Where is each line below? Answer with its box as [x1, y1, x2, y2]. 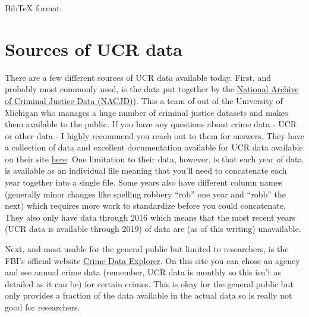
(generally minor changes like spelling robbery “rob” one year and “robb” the [5, 187, 286, 200]
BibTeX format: [5, 2, 62, 14]
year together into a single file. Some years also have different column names [5, 176, 283, 189]
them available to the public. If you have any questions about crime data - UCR [5, 118, 297, 130]
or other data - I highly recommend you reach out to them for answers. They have [5, 129, 304, 142]
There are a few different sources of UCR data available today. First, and [5, 71, 272, 83]
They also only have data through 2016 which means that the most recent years [5, 211, 296, 223]
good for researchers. [5, 301, 80, 313]
